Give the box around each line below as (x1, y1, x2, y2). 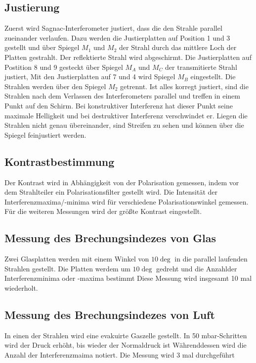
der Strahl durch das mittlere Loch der (119, 42, 237, 52)
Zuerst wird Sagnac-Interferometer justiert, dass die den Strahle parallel (4, 23, 222, 33)
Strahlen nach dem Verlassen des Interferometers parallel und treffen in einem (4, 91, 240, 101)
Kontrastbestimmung (4, 154, 115, 169)
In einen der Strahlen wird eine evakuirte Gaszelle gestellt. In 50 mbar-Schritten (4, 330, 247, 340)
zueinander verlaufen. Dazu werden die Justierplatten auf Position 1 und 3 (4, 32, 230, 43)
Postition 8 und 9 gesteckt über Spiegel (4, 61, 123, 72)
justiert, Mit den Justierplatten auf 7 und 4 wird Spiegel (4, 71, 175, 82)
